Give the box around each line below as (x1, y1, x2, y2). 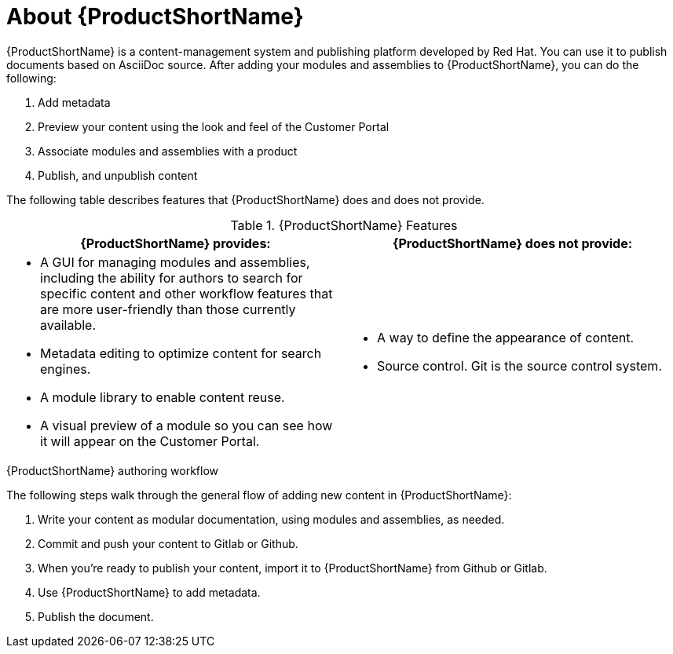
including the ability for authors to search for (40, 269, 303, 286)
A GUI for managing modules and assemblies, (40, 254, 310, 270)
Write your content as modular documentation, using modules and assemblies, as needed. (38, 512, 505, 526)
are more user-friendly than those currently (40, 301, 296, 317)
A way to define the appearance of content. (377, 329, 635, 345)
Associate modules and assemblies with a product (38, 144, 298, 158)
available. (40, 316, 96, 333)
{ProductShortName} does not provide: (392, 235, 633, 251)
